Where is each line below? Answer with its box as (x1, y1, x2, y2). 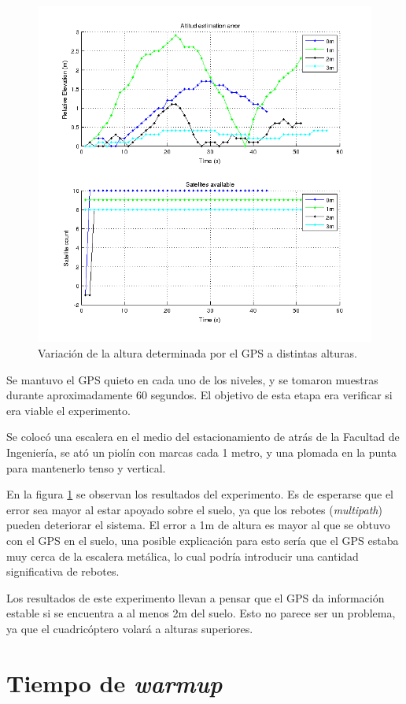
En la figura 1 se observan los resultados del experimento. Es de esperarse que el (6, 486, 393, 502)
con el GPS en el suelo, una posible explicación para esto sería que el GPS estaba (6, 532, 399, 548)
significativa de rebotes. (6, 563, 120, 580)
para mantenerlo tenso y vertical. (6, 459, 166, 476)
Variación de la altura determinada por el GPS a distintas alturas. (38, 345, 357, 361)
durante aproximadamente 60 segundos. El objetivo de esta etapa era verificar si (6, 387, 393, 403)
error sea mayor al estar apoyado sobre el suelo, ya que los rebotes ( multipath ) (6, 501, 382, 517)
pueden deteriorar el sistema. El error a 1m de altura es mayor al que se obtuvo (6, 517, 390, 533)
